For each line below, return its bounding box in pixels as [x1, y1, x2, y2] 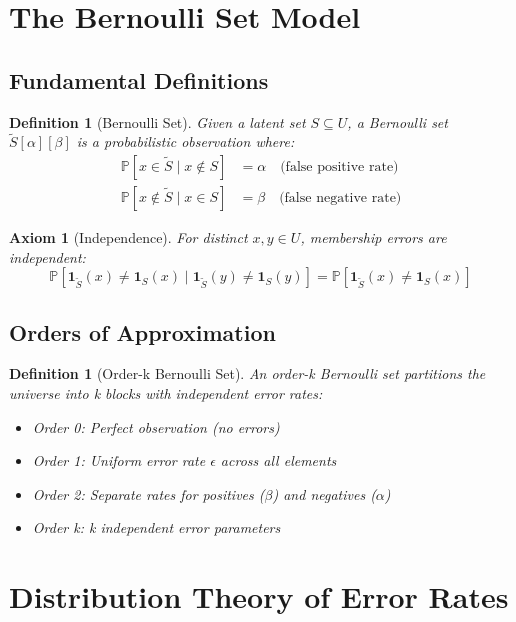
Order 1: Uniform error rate [32, 450, 206, 471]
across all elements [220, 450, 337, 471]
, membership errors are [300, 227, 447, 248]
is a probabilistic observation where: [76, 131, 295, 152]
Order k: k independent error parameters [32, 517, 281, 538]
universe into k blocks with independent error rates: [9, 383, 323, 404]
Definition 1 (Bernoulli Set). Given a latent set [9, 111, 306, 132]
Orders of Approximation [9, 316, 276, 347]
